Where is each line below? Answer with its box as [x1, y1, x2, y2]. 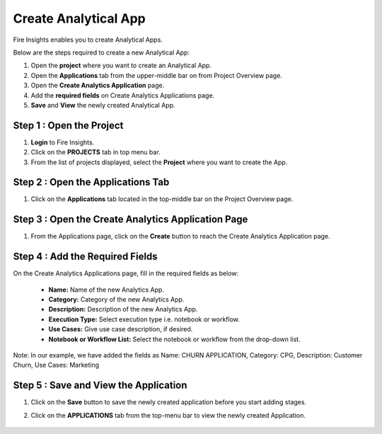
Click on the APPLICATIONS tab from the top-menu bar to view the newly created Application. [30, 411, 306, 419]
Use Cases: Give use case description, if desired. [48, 325, 193, 333]
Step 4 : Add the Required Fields [13, 251, 158, 263]
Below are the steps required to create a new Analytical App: [13, 48, 190, 57]
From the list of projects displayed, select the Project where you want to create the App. [30, 158, 288, 166]
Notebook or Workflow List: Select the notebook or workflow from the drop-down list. [48, 335, 301, 343]
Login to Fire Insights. [30, 138, 95, 147]
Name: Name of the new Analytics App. [48, 285, 164, 294]
